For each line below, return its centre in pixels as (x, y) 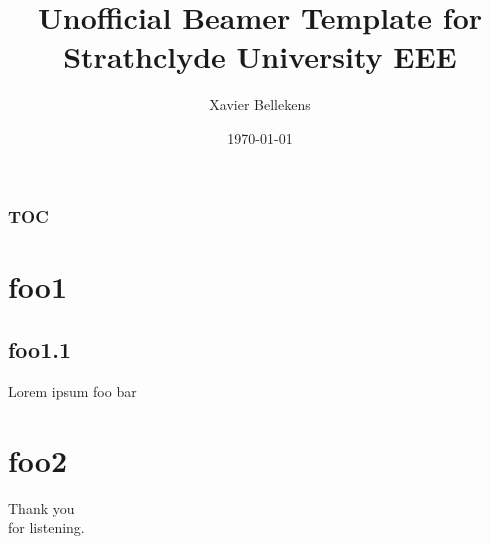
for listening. (46, 527)
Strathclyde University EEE (260, 56)
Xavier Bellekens (260, 104)
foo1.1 (40, 349)
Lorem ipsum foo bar (72, 391)
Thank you (41, 507)
